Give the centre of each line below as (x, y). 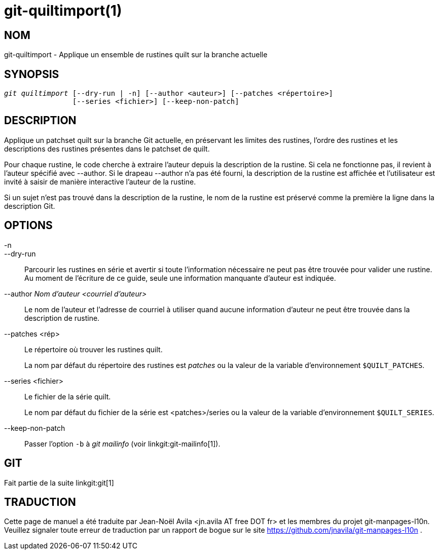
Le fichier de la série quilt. (68, 396)
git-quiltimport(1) (63, 11)
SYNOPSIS (32, 74)
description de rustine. (62, 318)
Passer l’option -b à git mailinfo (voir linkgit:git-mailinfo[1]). (122, 444)
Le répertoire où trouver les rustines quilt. (94, 349)
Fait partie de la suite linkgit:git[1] (59, 483)
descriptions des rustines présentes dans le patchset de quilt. (107, 149)
